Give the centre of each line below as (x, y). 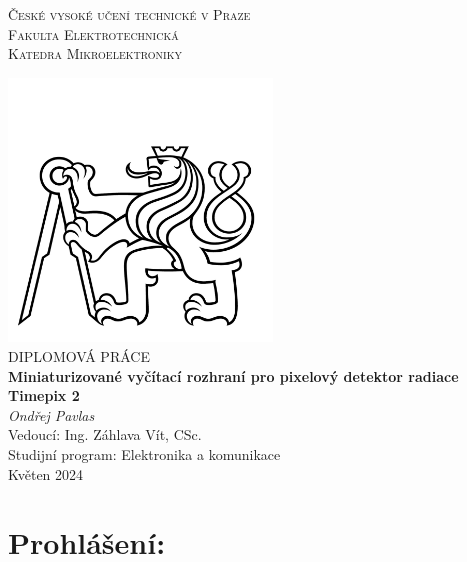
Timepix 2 (44, 395)
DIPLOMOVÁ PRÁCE (79, 355)
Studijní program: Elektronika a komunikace (144, 453)
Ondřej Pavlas (51, 414)
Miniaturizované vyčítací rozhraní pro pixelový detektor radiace (233, 375)
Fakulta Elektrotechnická (93, 33)
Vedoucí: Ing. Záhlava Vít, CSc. (105, 434)
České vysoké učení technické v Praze (129, 14)
